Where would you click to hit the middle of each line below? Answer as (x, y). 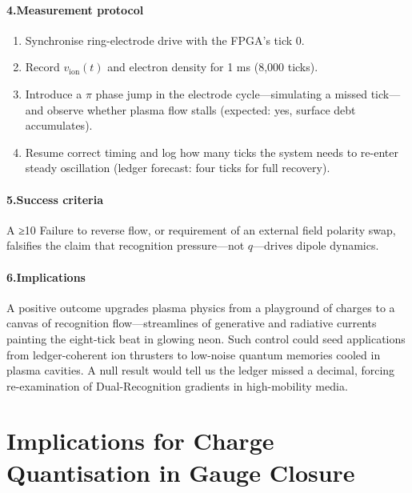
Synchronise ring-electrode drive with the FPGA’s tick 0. (165, 40)
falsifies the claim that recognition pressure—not (126, 245)
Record (42, 67)
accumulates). (59, 125)
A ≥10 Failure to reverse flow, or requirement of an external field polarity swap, (201, 229)
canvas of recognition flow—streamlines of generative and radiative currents (192, 323)
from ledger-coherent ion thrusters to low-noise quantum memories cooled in (194, 354)
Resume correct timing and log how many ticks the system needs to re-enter (212, 152)
